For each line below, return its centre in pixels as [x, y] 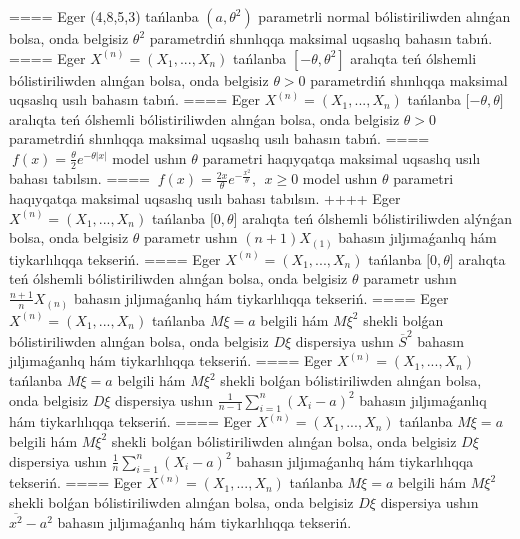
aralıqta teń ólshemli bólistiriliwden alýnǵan [377, 217]
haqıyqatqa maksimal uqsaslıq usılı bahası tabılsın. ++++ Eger [205, 198]
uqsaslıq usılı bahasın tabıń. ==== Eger [135, 99]
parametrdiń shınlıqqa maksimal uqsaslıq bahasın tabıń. [321, 38]
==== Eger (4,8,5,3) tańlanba [104, 16]
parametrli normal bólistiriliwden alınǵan [384, 16]
